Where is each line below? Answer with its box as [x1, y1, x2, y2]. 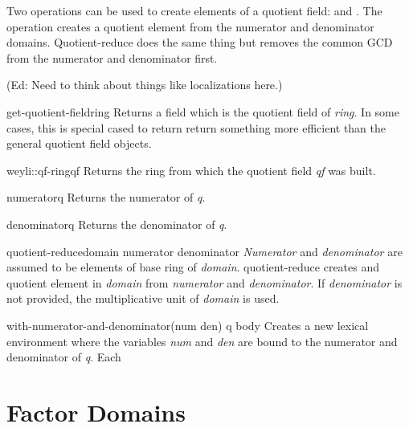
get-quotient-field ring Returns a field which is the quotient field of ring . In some [6, 103, 399, 120]
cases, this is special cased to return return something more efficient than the [6, 119, 387, 136]
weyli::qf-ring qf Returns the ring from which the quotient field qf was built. [6, 161, 376, 178]
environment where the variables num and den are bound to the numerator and [6, 332, 398, 349]
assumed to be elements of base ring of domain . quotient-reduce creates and [6, 259, 380, 275]
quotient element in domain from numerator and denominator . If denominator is [6, 274, 403, 291]
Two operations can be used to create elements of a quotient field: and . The [6, 2, 382, 18]
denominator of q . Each [6, 349, 121, 365]
